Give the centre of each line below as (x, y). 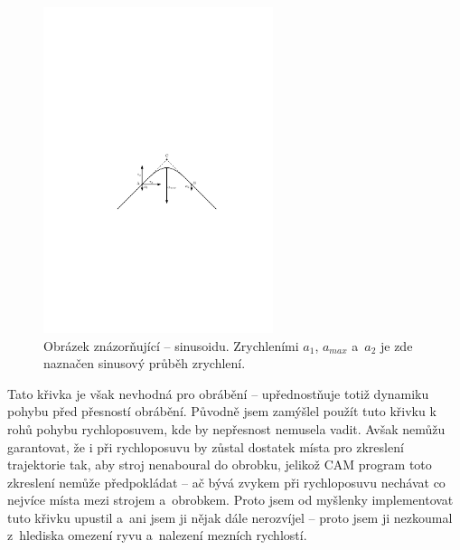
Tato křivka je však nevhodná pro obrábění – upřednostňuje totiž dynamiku (218, 393)
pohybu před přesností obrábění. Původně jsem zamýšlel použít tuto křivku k (222, 411)
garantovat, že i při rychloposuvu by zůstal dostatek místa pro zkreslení (206, 446)
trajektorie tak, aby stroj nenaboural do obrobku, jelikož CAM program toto (220, 465)
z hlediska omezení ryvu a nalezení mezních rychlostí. (157, 535)
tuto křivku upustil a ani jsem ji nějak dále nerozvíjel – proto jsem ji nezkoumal (230, 517)
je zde (396, 345)
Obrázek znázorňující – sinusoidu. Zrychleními (171, 345)
